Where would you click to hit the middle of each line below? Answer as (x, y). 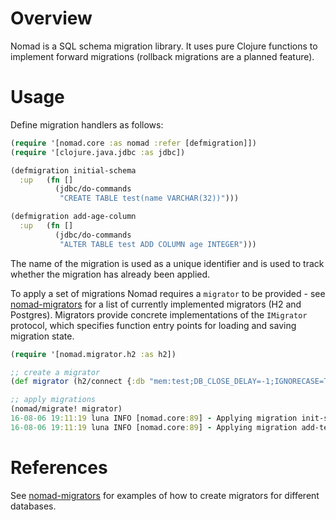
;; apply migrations (53, 400)
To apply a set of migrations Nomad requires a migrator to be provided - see (168, 293)
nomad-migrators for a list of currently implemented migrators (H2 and (156, 304)
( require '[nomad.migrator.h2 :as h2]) (93, 354)
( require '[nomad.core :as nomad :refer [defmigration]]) (133, 143)
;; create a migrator (55, 372)
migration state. (42, 336)
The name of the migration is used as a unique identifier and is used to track (167, 263)
